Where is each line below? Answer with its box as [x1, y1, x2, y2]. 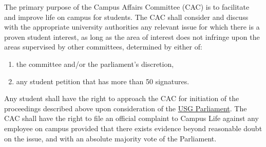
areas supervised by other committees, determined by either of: [4, 41, 202, 52]
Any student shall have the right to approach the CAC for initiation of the [4, 93, 239, 104]
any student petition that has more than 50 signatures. [16, 76, 189, 86]
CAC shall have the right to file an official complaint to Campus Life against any [4, 113, 259, 124]
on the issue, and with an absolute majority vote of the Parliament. [4, 133, 217, 143]
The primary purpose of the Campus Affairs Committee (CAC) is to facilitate [4, 2, 250, 12]
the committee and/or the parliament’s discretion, [16, 58, 174, 69]
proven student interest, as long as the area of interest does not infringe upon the [4, 31, 260, 42]
